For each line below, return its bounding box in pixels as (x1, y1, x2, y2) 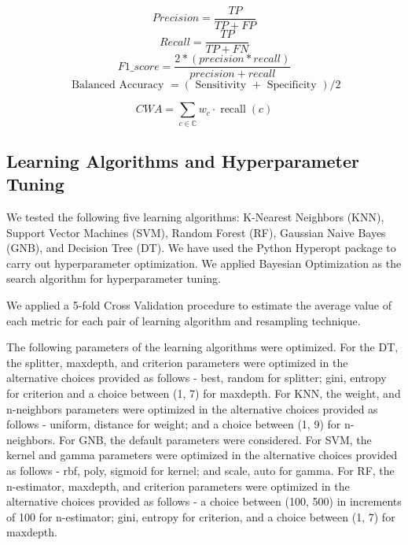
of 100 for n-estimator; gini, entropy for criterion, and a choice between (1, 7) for (6, 508, 395, 525)
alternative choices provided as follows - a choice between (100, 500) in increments (6, 493, 402, 510)
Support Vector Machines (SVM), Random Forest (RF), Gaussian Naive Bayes (6, 224, 386, 240)
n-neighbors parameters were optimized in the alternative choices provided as (6, 400, 378, 417)
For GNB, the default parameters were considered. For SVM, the (59, 431, 372, 447)
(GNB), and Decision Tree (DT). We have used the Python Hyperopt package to (6, 239, 396, 256)
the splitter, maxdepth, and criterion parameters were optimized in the (6, 354, 348, 370)
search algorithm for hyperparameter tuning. (6, 270, 221, 287)
